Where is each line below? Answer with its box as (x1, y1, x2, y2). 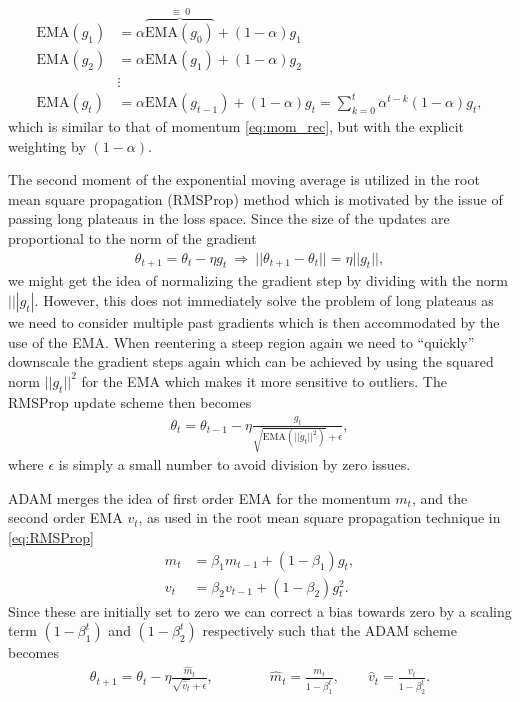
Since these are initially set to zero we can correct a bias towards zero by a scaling (8, 600, 512, 621)
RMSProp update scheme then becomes (8, 391, 252, 412)
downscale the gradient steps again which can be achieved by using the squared (8, 351, 494, 372)
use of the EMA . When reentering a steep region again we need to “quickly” (8, 331, 475, 352)
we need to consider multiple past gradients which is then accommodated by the (8, 312, 500, 333)
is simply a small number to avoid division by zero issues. (58, 454, 411, 475)
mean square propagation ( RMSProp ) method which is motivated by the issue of (8, 188, 503, 209)
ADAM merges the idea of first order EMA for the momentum (8, 487, 391, 508)
